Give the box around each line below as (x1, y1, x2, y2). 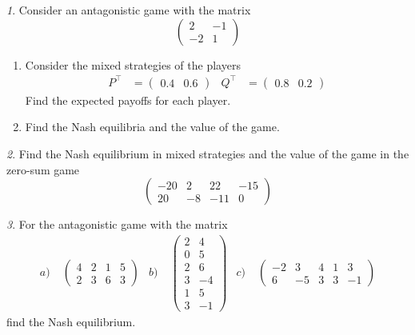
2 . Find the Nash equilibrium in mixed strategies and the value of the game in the (6, 145, 409, 162)
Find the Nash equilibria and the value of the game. (25, 118, 280, 135)
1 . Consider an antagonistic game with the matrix (6, 2, 251, 18)
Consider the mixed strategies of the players (25, 56, 241, 73)
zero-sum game (6, 161, 80, 177)
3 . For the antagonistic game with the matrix (6, 216, 228, 233)
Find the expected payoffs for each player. (25, 91, 231, 108)
